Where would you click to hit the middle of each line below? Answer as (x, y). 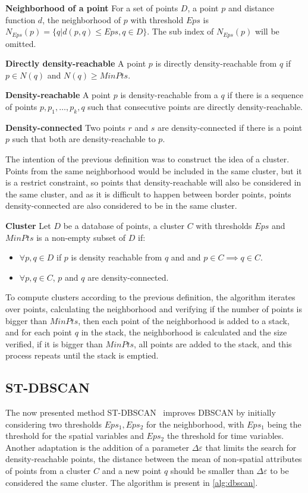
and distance (251, 8)
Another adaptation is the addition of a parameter (98, 447)
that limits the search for (251, 447)
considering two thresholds (54, 424)
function (21, 19)
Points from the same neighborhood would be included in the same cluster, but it (154, 170)
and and (186, 257)
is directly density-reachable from (216, 63)
